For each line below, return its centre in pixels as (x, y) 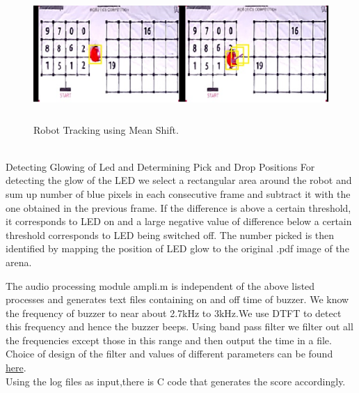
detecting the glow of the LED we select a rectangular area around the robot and (179, 180)
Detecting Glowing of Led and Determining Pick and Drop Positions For (160, 166)
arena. (19, 262)
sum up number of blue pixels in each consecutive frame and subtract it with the (178, 193)
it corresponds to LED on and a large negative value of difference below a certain (179, 221)
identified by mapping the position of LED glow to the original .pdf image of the (177, 248)
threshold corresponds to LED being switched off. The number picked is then (170, 234)
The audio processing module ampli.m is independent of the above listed (160, 285)
